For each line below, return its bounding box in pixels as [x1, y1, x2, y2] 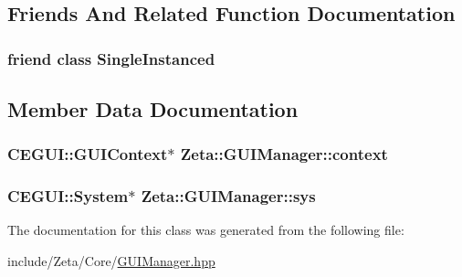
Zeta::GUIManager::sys [141, 185, 316, 208]
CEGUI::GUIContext [7, 143, 168, 165]
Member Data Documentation [7, 95, 299, 123]
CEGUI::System [7, 185, 129, 208]
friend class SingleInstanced [7, 47, 215, 69]
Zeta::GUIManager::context [180, 143, 388, 165]
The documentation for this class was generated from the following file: [7, 220, 404, 240]
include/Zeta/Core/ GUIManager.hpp [7, 251, 215, 271]
